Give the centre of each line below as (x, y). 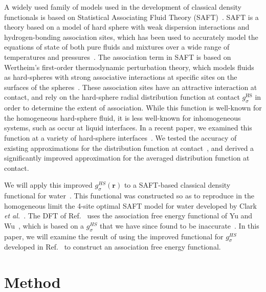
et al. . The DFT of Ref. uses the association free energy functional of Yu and (128, 216)
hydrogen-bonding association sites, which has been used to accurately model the (131, 37)
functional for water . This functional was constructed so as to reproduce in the (129, 196)
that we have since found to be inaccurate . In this (180, 225)
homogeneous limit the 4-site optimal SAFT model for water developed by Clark (130, 205)
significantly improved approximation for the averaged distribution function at (127, 158)
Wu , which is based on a (44, 225)
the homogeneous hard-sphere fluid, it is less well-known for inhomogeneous (123, 117)
